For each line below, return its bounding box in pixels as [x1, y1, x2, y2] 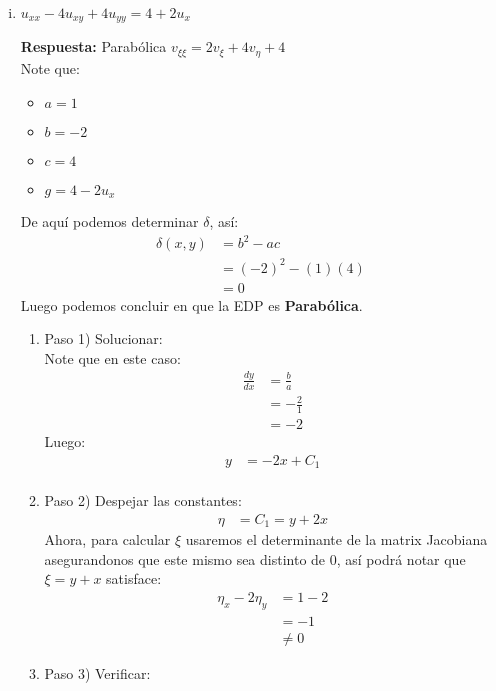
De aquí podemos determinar [20, 210, 199, 231]
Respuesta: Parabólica [20, 36, 167, 57]
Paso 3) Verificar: [44, 662, 151, 683]
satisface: [106, 568, 162, 589]
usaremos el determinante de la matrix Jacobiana [185, 529, 488, 550]
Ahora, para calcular [44, 529, 171, 550]
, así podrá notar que [336, 548, 466, 569]
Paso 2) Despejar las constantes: [44, 490, 242, 511]
